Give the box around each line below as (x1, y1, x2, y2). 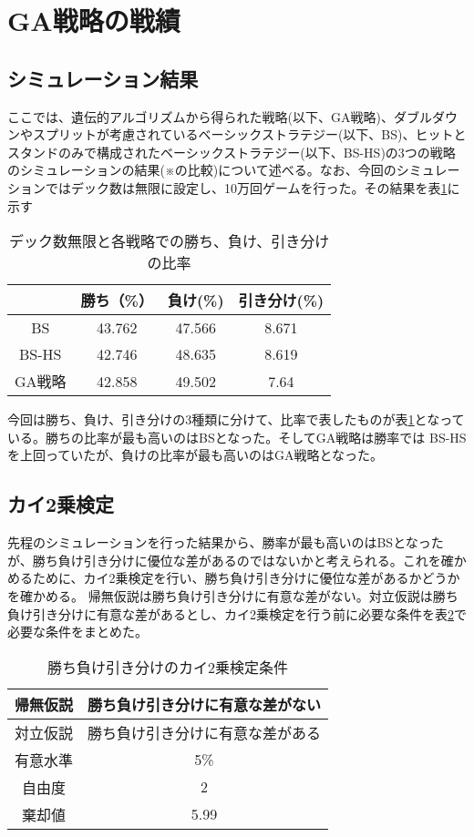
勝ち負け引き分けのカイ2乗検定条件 (47, 656, 289, 678)
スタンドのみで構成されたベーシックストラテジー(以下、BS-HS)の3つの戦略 (7, 142, 456, 161)
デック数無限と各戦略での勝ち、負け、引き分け (8, 230, 330, 252)
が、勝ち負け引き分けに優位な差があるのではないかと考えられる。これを (7, 550, 441, 569)
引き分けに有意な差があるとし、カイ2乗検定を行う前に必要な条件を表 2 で (32, 604, 467, 623)
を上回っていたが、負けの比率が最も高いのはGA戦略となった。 (7, 445, 384, 464)
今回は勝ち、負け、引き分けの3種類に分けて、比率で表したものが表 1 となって (7, 410, 465, 429)
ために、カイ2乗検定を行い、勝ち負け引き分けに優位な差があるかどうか (32, 568, 460, 587)
